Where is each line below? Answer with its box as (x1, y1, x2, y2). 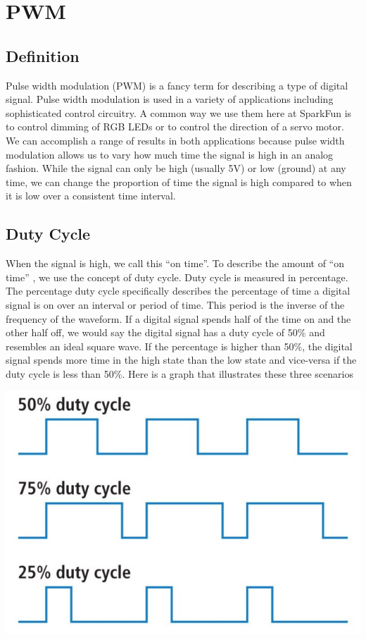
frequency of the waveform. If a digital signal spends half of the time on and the (6, 311, 351, 326)
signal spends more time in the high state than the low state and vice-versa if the (6, 352, 357, 367)
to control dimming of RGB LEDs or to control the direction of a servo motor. (6, 119, 344, 134)
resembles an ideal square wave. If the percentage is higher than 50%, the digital (6, 338, 353, 353)
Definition (6, 44, 80, 66)
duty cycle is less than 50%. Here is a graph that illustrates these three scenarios (6, 366, 353, 381)
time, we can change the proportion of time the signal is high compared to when (6, 174, 352, 189)
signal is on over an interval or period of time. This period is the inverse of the (6, 297, 345, 312)
